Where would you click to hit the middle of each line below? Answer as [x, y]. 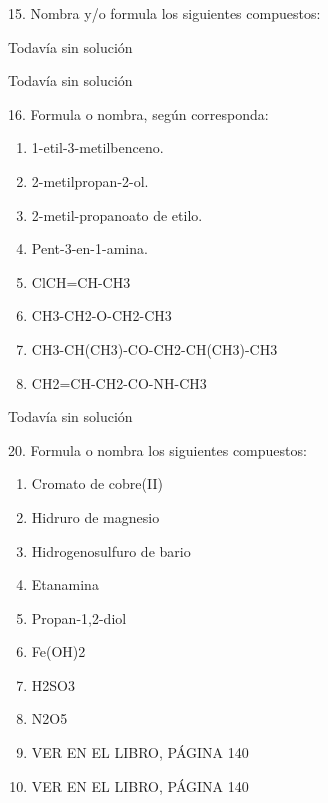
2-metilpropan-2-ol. [90, 180]
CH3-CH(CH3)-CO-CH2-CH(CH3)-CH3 [154, 348]
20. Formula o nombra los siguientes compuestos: [157, 449]
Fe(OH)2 [58, 651]
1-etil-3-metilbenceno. [97, 147]
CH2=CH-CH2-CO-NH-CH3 [119, 382]
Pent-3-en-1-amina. [89, 248]
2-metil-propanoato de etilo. [117, 214]
